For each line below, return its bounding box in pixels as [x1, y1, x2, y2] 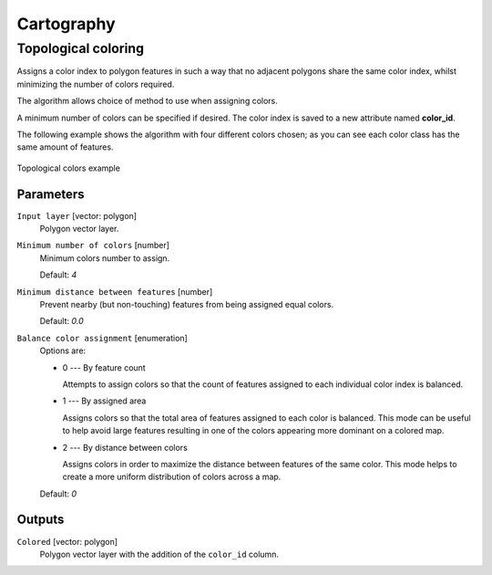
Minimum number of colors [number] [16, 240, 170, 251]
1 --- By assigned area [62, 395, 147, 406]
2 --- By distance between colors [62, 442, 189, 453]
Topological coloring [16, 40, 145, 57]
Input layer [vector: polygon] [16, 210, 137, 221]
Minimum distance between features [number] [16, 286, 213, 297]
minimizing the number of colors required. [16, 78, 175, 89]
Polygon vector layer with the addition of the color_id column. [39, 549, 280, 559]
